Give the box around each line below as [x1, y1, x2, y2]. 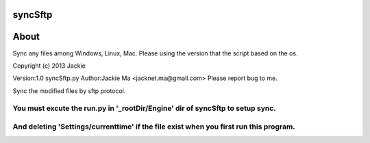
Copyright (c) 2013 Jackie [12, 62, 86, 70]
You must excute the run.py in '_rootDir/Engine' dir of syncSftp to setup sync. [12, 103, 277, 113]
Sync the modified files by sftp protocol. [12, 86, 126, 95]
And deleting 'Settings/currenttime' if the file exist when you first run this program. [12, 122, 296, 131]
